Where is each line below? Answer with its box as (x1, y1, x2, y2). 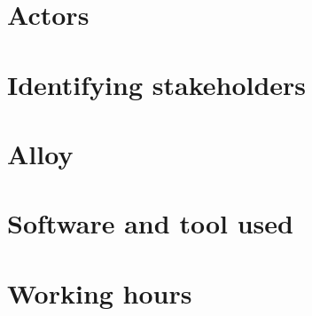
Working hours (7, 274, 192, 311)
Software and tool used (7, 205, 293, 241)
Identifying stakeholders (7, 66, 307, 102)
